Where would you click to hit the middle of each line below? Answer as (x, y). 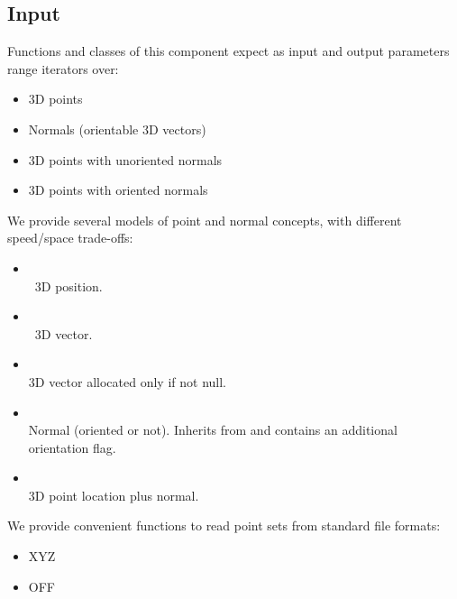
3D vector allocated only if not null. (127, 381)
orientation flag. (72, 447)
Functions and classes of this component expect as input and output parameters (228, 51)
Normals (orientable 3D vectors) (117, 129)
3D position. (69, 286)
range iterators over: (63, 68)
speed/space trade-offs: (70, 238)
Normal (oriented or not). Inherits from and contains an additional (213, 430)
